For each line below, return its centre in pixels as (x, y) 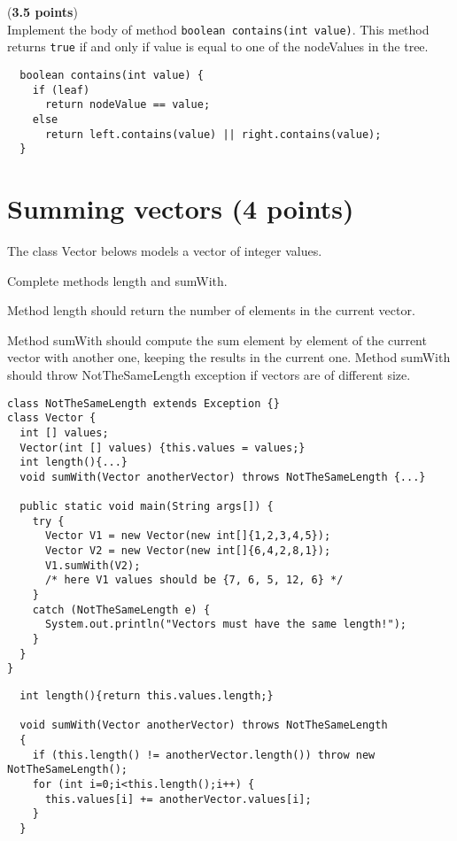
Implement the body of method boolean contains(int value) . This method (218, 29)
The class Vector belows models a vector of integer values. (165, 250)
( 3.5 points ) (43, 12)
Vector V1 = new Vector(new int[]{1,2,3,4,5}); (188, 536)
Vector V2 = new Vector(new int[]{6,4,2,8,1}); (188, 551)
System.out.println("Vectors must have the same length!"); (226, 625)
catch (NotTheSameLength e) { (121, 610)
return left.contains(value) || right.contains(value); (213, 134)
